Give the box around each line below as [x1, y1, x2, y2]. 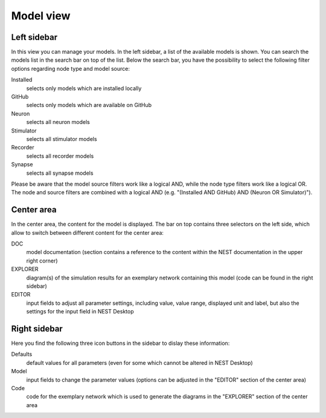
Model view [11, 9, 71, 22]
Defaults [11, 351, 33, 358]
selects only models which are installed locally [26, 85, 142, 92]
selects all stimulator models [26, 135, 97, 142]
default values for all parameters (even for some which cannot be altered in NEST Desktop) [26, 359, 253, 366]
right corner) [26, 257, 58, 264]
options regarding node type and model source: [11, 65, 130, 72]
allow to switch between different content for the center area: [11, 229, 164, 236]
